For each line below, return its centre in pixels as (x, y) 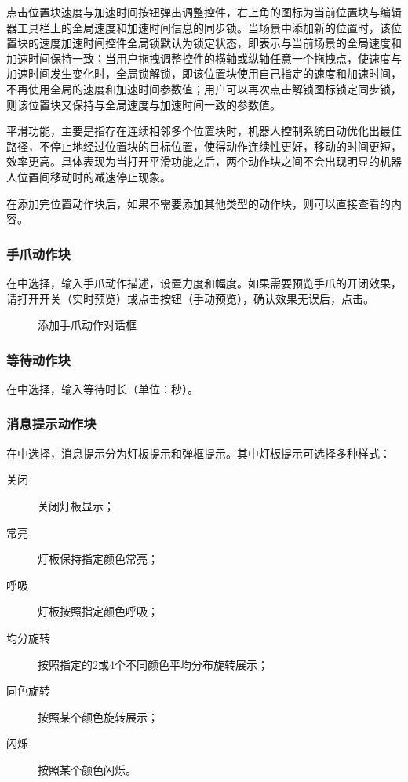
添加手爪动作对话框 (87, 325)
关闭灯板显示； (76, 505)
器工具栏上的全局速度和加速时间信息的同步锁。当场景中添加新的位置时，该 (199, 27)
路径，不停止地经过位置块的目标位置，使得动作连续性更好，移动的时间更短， (204, 146)
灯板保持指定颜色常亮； (98, 559)
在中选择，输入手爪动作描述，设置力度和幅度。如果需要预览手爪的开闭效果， (204, 282)
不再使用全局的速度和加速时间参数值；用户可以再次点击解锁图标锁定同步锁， (204, 88)
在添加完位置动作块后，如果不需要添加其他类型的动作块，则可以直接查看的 (199, 203)
